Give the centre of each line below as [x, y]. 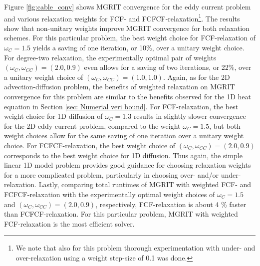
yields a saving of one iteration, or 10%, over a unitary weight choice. [138, 48]
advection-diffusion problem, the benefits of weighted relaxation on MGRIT [120, 87]
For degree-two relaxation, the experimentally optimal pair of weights [110, 57]
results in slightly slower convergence [190, 116]
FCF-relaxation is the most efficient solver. [69, 223]
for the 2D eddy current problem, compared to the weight [92, 126]
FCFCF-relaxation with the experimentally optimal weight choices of [110, 194]
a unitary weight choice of [44, 77]
